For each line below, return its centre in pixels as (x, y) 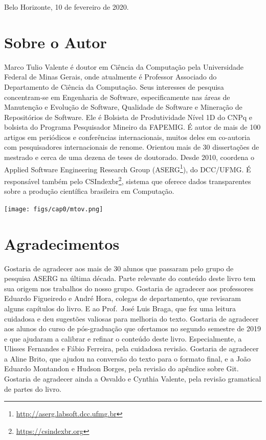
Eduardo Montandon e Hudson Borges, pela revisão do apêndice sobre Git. (121, 368)
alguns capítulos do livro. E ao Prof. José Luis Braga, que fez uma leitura (120, 308)
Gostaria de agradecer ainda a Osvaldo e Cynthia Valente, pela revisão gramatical (133, 379)
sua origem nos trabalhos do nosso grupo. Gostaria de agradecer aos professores (129, 288)
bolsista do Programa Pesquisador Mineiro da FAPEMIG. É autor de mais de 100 (132, 127)
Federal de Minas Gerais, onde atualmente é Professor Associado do (110, 77)
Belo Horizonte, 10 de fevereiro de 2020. (66, 7)
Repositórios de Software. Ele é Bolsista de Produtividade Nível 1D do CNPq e (128, 117)
